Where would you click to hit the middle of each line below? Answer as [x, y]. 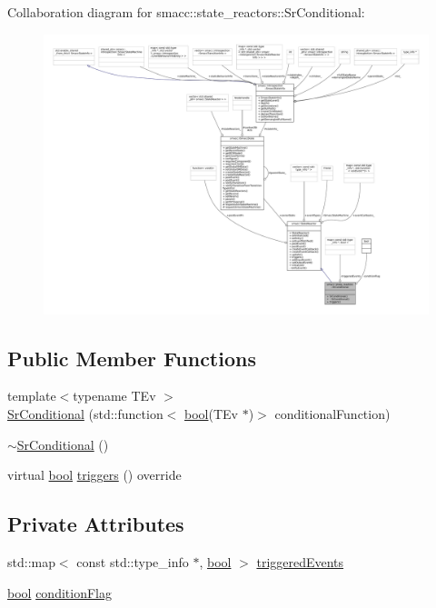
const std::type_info [133, 562]
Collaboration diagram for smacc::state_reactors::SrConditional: [186, 12]
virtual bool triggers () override [94, 475]
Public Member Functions [132, 358]
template [32, 396]
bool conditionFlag [59, 592]
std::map [31, 562]
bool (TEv [211, 414]
